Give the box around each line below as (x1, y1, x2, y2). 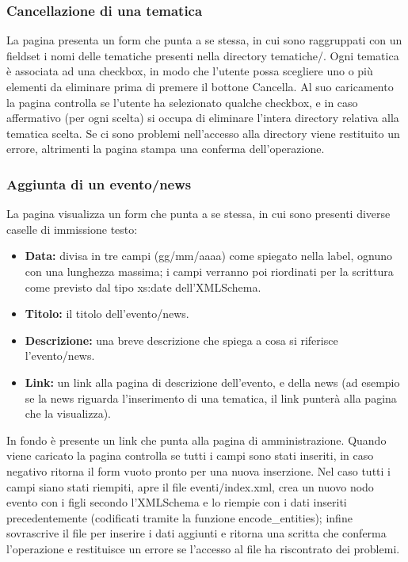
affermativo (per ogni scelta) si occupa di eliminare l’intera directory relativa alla (6, 109, 399, 126)
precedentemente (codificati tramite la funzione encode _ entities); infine (6, 509, 353, 526)
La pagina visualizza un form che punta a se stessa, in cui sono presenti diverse (6, 205, 391, 222)
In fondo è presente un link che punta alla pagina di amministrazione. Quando (6, 431, 387, 448)
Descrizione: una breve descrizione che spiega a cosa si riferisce (25, 331, 338, 348)
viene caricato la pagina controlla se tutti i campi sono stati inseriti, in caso (6, 447, 374, 464)
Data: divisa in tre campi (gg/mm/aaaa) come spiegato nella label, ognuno (25, 247, 392, 264)
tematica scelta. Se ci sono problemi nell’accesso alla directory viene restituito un (6, 124, 400, 141)
